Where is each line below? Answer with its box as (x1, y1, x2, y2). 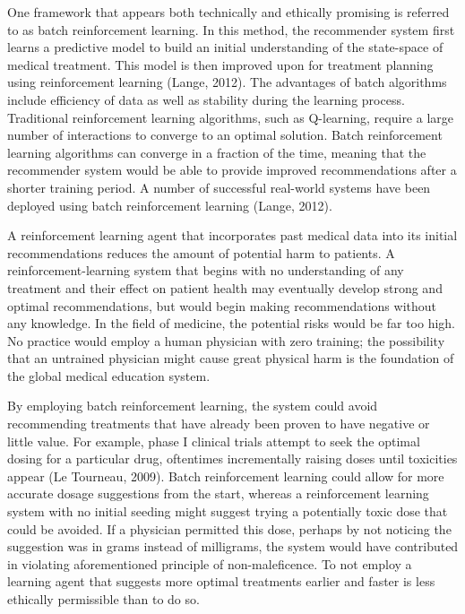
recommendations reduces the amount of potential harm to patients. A (7, 243, 395, 262)
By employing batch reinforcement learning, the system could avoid (7, 396, 378, 415)
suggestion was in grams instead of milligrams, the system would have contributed (7, 537, 459, 556)
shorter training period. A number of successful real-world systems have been (7, 177, 431, 196)
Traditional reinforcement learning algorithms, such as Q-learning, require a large (7, 108, 454, 126)
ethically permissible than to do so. (7, 590, 200, 608)
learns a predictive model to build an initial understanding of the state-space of (7, 38, 443, 56)
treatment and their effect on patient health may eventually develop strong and (7, 278, 443, 297)
